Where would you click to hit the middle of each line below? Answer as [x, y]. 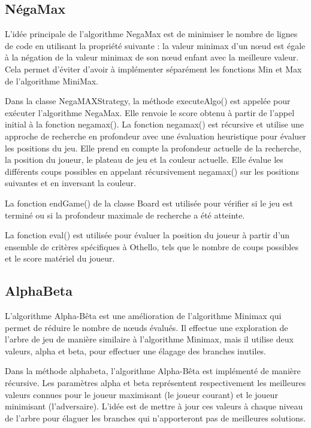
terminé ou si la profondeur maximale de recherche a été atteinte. [125, 215]
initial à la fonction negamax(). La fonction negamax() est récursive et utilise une [155, 124]
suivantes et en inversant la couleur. [70, 183]
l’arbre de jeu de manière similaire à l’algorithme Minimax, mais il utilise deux [149, 339]
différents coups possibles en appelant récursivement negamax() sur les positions [152, 171]
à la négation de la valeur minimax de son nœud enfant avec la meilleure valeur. [152, 57]
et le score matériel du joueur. [60, 258]
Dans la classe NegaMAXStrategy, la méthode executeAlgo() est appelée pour [148, 101]
